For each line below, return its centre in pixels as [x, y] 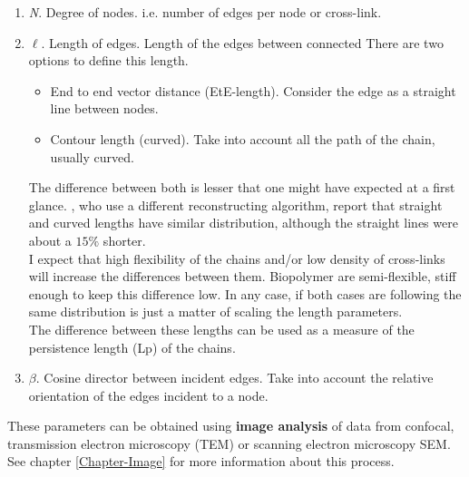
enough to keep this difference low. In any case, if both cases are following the [245, 293]
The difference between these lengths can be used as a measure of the [221, 329]
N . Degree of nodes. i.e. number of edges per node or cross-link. [205, 12]
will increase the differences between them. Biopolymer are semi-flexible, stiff [242, 276]
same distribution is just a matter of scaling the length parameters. [215, 312]
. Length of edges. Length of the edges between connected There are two [242, 42]
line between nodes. [104, 108]
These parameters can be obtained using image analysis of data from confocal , [231, 426]
